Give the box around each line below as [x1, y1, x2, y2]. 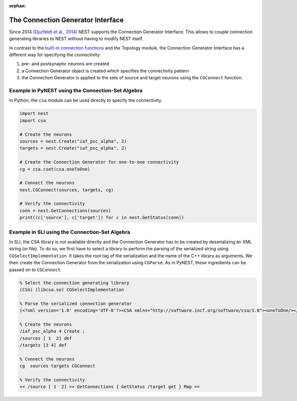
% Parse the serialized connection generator [19, 300, 132, 306]
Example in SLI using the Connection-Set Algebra [9, 229, 131, 235]
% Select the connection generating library [19, 280, 130, 286]
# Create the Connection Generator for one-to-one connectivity [19, 159, 179, 165]
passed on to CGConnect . [9, 267, 62, 273]
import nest [19, 111, 49, 116]
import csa [19, 117, 46, 123]
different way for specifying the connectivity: [9, 52, 101, 58]
